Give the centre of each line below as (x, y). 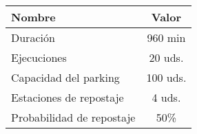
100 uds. (166, 77)
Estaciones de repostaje (68, 97)
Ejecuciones (39, 57)
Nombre (33, 17)
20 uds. (166, 57)
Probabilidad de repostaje (73, 117)
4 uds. (166, 97)
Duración (33, 37)
